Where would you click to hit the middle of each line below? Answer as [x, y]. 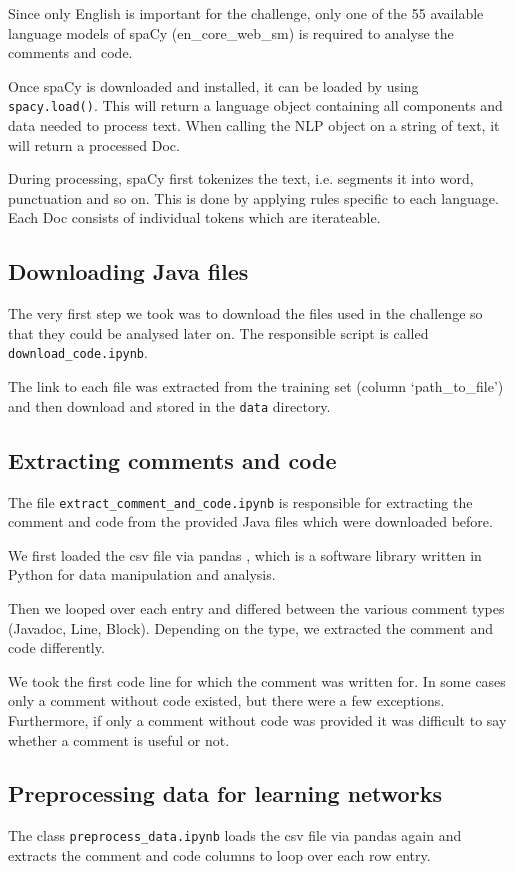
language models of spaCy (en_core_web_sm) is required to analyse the [231, 32]
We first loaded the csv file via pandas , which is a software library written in [245, 554]
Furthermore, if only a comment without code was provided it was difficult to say [257, 719]
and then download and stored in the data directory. [169, 405]
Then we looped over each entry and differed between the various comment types [256, 607]
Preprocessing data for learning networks [225, 793]
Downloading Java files [128, 271]
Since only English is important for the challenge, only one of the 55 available [246, 13]
